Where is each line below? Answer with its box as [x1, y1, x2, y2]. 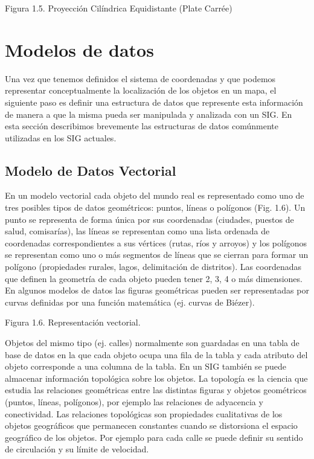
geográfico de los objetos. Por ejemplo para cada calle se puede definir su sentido [5, 431, 303, 443]
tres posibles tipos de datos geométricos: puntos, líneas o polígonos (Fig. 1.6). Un [5, 201, 306, 214]
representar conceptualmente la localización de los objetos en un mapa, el [5, 84, 277, 97]
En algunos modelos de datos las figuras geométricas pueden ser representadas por [5, 284, 309, 297]
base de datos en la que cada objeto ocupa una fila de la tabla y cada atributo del [5, 348, 308, 361]
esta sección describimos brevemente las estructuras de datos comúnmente [5, 120, 278, 132]
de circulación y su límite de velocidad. [5, 443, 149, 455]
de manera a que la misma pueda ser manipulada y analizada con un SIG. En [5, 108, 292, 120]
